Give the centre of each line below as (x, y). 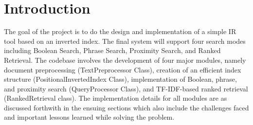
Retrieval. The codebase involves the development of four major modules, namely (125, 60)
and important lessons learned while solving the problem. (89, 117)
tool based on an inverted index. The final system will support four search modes (125, 41)
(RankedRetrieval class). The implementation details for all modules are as (116, 98)
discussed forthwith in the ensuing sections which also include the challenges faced (126, 107)
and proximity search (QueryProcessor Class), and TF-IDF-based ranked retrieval (126, 88)
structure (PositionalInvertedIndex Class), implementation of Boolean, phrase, (120, 79)
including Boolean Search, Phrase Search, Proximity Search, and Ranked (112, 50)
